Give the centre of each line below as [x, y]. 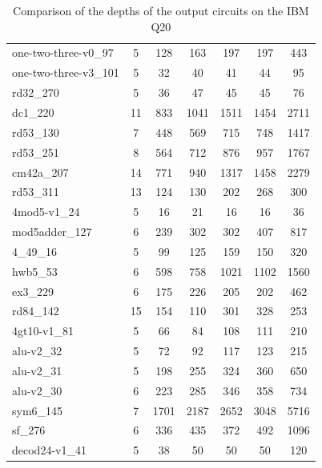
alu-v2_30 [37, 390]
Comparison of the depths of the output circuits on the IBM [161, 10]
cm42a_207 [40, 172]
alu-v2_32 [37, 351]
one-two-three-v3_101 [66, 72]
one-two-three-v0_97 [63, 52]
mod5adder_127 [52, 232]
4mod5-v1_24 [46, 212]
